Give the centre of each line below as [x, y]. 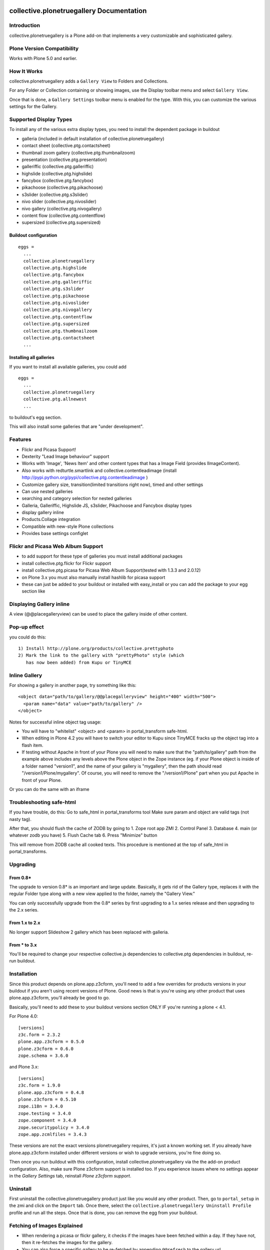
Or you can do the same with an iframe [49, 789]
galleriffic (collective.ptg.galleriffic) [58, 166]
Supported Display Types [41, 119]
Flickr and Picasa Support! [49, 449]
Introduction [24, 25]
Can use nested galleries [47, 491]
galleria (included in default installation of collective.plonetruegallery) [93, 138]
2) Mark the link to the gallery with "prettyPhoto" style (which [101, 655]
